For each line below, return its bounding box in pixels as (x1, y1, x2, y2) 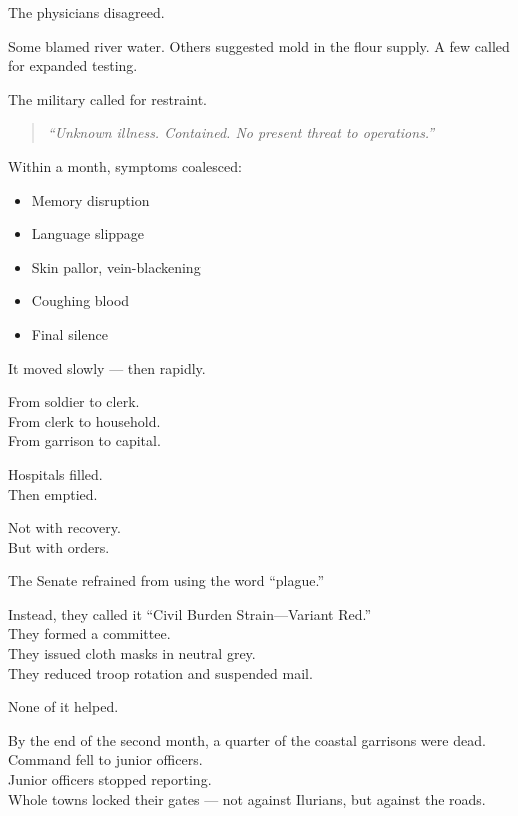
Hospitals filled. (8, 463, 103, 484)
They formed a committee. (8, 623, 171, 644)
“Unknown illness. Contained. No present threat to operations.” (47, 122, 435, 143)
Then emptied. (8, 483, 98, 504)
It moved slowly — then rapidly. (8, 357, 206, 378)
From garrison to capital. (8, 430, 161, 451)
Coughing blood (31, 290, 130, 311)
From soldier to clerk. (8, 391, 140, 412)
